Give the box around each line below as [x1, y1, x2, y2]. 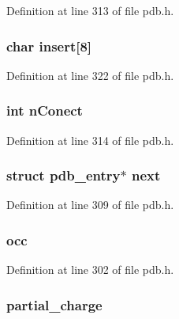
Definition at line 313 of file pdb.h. [6, 2, 174, 18]
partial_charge [6, 294, 103, 314]
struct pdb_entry [6, 165, 121, 185]
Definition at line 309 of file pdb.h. [6, 196, 174, 213]
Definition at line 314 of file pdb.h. [6, 131, 174, 148]
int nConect [6, 101, 83, 120]
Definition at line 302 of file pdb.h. [6, 261, 174, 278]
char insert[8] [6, 36, 92, 55]
